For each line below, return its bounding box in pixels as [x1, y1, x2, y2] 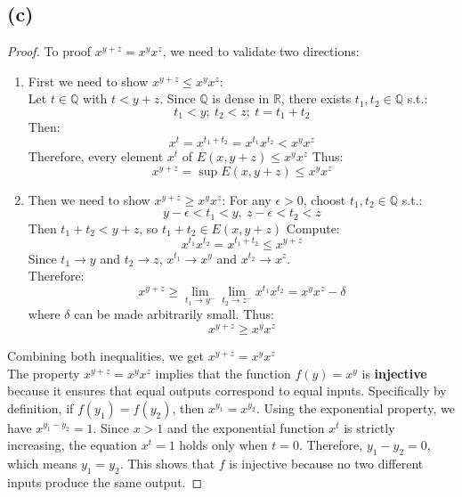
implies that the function [155, 363, 291, 382]
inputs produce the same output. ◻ [7, 473, 203, 492]
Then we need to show [28, 190, 150, 208]
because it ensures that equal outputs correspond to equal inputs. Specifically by [7, 381, 447, 400]
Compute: [286, 218, 340, 237]
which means [7, 454, 77, 473]
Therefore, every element [28, 147, 164, 166]
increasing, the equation [7, 436, 137, 454]
